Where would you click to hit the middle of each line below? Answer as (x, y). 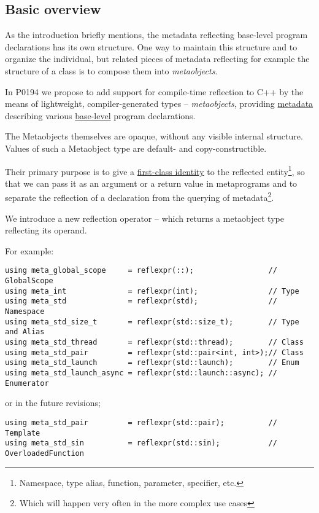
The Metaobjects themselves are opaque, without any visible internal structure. (154, 136)
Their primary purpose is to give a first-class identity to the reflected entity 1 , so (155, 170)
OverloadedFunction (44, 453)
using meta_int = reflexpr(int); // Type (152, 291)
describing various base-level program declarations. (100, 115)
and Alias (25, 332)
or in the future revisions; (53, 403)
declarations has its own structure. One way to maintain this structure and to (151, 46)
